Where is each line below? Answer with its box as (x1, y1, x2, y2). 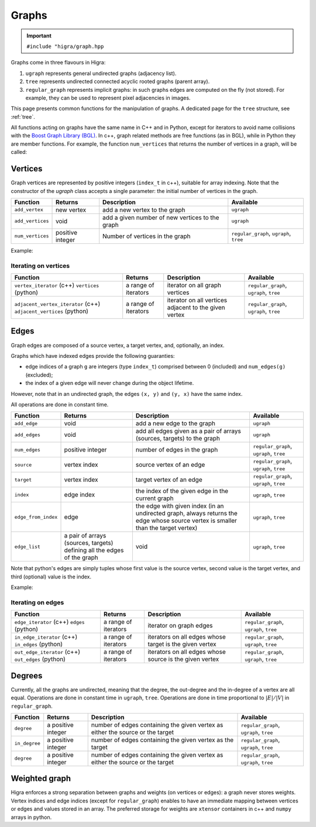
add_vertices (14, 218, 49, 225)
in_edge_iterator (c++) (14, 633, 78, 641)
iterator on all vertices (167, 296, 228, 304)
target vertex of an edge (135, 475, 202, 484)
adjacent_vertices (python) (14, 307, 89, 315)
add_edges (14, 432, 41, 438)
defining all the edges (64, 546, 124, 554)
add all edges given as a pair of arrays (135, 427, 241, 435)
